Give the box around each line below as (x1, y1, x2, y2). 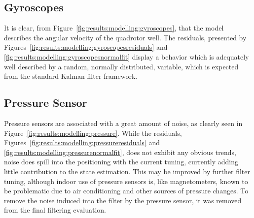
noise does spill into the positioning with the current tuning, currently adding (4, 156, 238, 167)
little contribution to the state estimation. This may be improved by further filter (4, 166, 251, 176)
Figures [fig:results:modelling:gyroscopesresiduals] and (4, 42, 168, 52)
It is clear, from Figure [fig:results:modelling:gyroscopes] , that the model (4, 23, 224, 33)
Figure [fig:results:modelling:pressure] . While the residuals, (4, 127, 182, 138)
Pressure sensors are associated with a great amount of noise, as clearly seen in (4, 118, 243, 128)
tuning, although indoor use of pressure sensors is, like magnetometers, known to (4, 176, 248, 186)
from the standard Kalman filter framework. (4, 71, 138, 81)
